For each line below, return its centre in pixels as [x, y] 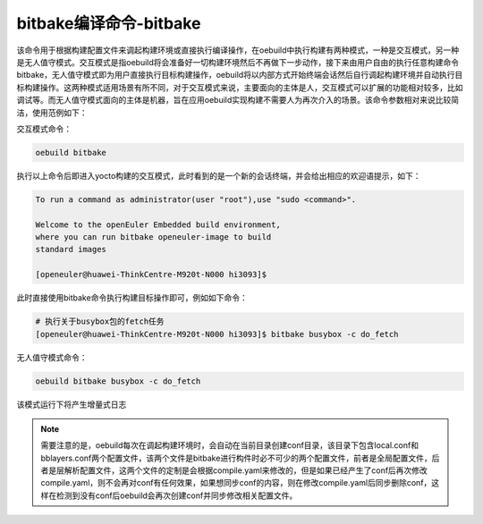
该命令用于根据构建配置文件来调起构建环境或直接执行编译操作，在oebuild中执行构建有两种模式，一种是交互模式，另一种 [238, 50]
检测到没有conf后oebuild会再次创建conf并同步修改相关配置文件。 [177, 495]
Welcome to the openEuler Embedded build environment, [158, 224]
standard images [71, 249]
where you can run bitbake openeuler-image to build [153, 237]
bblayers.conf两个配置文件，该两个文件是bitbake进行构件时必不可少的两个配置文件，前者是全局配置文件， [237, 458]
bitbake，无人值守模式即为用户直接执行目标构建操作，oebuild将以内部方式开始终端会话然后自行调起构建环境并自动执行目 [240, 75]
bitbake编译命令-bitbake [109, 23]
